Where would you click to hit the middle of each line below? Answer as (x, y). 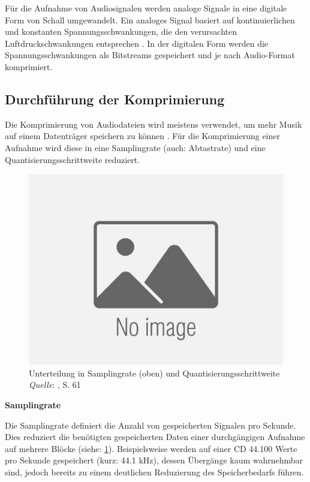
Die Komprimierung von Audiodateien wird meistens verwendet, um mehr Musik (154, 124)
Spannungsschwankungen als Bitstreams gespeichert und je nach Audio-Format (150, 55)
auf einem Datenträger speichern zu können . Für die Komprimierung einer (142, 136)
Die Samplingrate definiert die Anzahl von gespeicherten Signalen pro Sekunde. (151, 425)
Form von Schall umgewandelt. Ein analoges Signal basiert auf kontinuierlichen (150, 19)
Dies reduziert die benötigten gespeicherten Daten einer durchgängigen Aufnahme (155, 437)
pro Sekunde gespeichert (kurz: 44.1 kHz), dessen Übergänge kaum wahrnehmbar (154, 460)
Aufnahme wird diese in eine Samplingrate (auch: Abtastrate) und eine (135, 147)
